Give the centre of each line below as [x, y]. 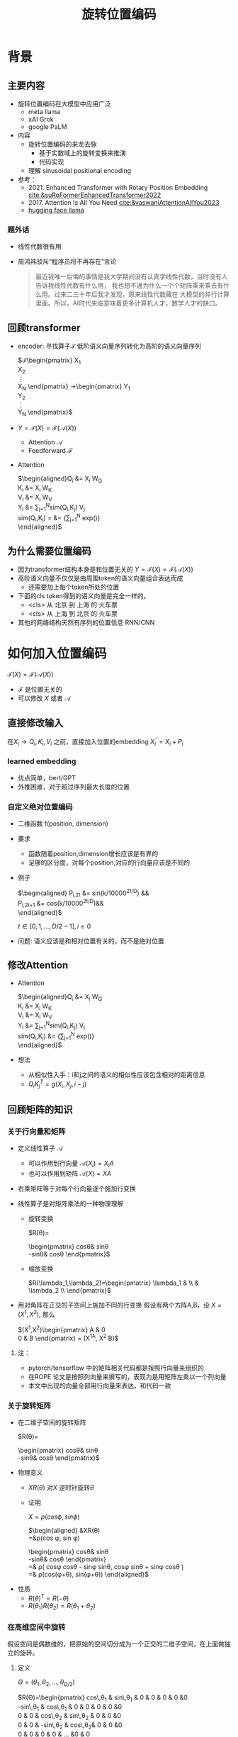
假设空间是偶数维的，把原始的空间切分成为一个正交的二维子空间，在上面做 [116, 1643]
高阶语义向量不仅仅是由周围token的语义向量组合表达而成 [100, 578]
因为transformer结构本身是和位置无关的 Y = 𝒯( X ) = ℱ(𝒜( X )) [105, 569]
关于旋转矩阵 [29, 1405]
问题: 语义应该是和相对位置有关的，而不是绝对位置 [91, 940]
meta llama [44, 112]
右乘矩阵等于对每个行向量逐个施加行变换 [76, 1188]
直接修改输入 [35, 723]
